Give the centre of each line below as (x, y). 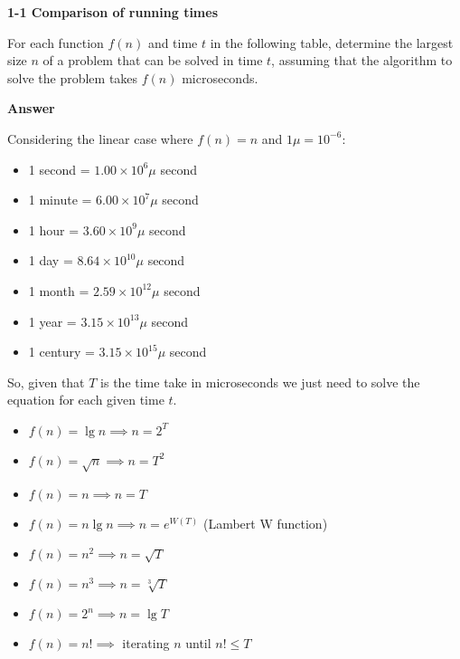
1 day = (51, 260)
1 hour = (54, 229)
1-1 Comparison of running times (113, 12)
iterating (146, 643)
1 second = (59, 169)
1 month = (59, 290)
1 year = (52, 321)
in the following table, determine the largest (332, 42)
